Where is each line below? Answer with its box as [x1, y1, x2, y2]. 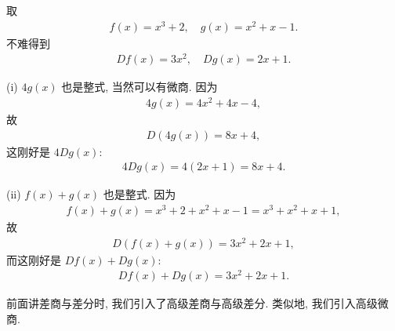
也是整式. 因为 [103, 186, 176, 202]
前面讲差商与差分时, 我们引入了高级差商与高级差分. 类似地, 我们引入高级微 [6, 295, 389, 311]
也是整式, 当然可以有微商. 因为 [61, 78, 218, 95]
